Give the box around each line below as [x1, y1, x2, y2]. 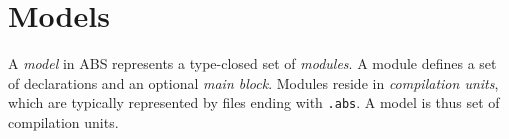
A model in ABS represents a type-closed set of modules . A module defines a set [8, 53, 497, 74]
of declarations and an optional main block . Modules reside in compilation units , [8, 72, 499, 93]
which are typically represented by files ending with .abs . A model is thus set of [8, 92, 500, 113]
